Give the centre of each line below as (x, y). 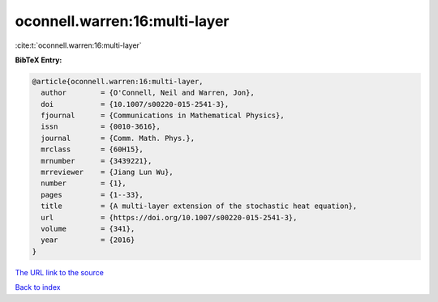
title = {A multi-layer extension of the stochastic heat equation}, (199, 206)
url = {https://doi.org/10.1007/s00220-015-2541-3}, (169, 217)
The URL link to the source (60, 272)
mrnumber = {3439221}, (97, 161)
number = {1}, (84, 183)
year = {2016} (88, 240)
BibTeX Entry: (39, 60)
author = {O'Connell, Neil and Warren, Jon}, (148, 93)
